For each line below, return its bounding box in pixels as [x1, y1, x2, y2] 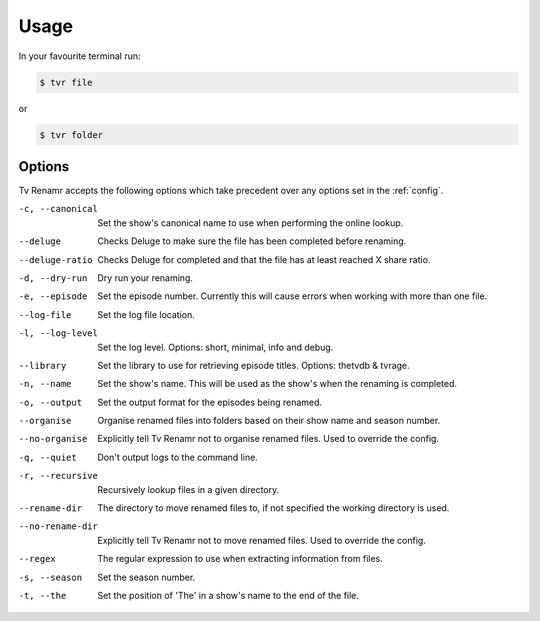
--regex [18, 553, 57, 565]
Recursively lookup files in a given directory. [97, 483, 280, 495]
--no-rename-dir [18, 521, 99, 532]
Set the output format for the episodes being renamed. [97, 396, 323, 408]
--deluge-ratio [18, 254, 94, 265]
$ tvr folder [39, 129, 104, 140]
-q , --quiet [18, 451, 77, 463]
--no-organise [18, 433, 88, 445]
